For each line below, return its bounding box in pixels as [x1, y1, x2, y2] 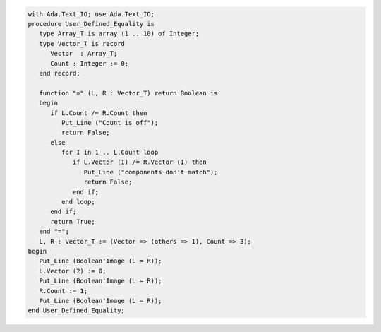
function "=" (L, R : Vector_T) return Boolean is [39, 89, 218, 97]
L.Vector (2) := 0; [39, 267, 107, 275]
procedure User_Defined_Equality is [28, 20, 155, 28]
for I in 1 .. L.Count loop [61, 148, 159, 157]
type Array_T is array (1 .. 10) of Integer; [39, 30, 200, 38]
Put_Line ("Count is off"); [61, 119, 159, 126]
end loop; [61, 198, 95, 206]
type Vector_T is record [39, 40, 125, 47]
